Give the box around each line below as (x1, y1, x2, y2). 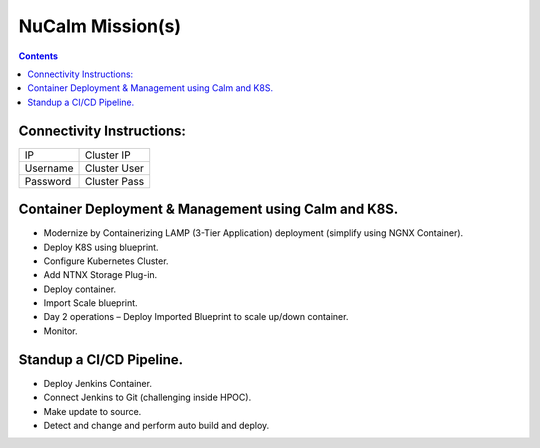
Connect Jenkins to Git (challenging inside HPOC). (43, 391, 252, 404)
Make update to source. (43, 405, 142, 417)
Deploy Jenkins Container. (43, 377, 152, 389)
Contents (18, 50, 59, 62)
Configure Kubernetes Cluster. (43, 255, 169, 267)
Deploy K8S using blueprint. (43, 241, 159, 253)
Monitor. (43, 325, 78, 337)
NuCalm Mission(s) (18, 15, 182, 37)
